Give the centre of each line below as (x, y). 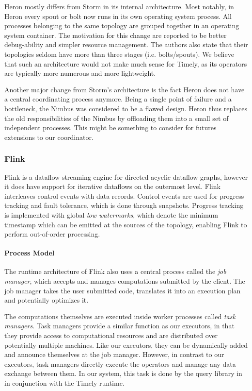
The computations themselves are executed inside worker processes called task (120, 316)
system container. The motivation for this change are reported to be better (116, 35)
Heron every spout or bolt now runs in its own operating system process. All (118, 16)
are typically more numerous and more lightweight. (80, 73)
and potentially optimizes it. (47, 300)
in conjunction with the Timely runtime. (64, 383)
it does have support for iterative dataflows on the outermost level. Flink (112, 186)
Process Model (30, 253)
